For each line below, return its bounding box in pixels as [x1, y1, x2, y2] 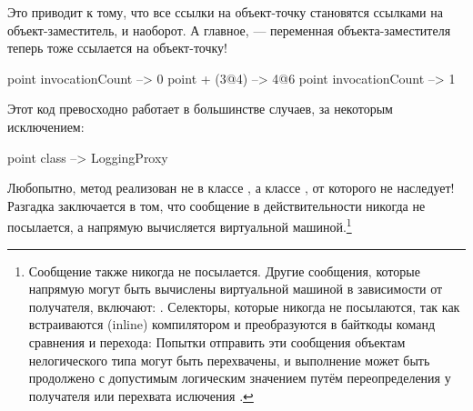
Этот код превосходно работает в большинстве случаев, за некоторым [7, 99, 393, 118]
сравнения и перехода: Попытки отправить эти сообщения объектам [28, 332, 406, 351]
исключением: [7, 116, 85, 135]
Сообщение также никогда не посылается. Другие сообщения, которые [28, 261, 420, 280]
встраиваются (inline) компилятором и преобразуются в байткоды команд [28, 315, 436, 334]
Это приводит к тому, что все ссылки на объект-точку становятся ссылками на [7, 3, 443, 21]
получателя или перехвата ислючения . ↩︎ [28, 386, 254, 405]
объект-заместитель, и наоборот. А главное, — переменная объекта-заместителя [7, 20, 451, 39]
